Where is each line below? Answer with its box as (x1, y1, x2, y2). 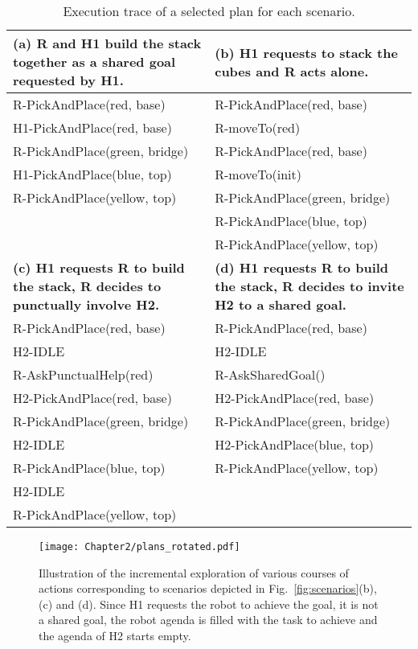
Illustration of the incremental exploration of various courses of (39, 564, 349, 581)
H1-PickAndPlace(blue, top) (13, 165, 172, 183)
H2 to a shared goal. (215, 295, 346, 314)
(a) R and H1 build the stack (13, 34, 202, 52)
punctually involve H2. (13, 295, 160, 314)
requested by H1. (13, 71, 124, 89)
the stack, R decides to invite (215, 277, 404, 295)
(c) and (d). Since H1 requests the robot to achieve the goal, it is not (39, 595, 379, 612)
